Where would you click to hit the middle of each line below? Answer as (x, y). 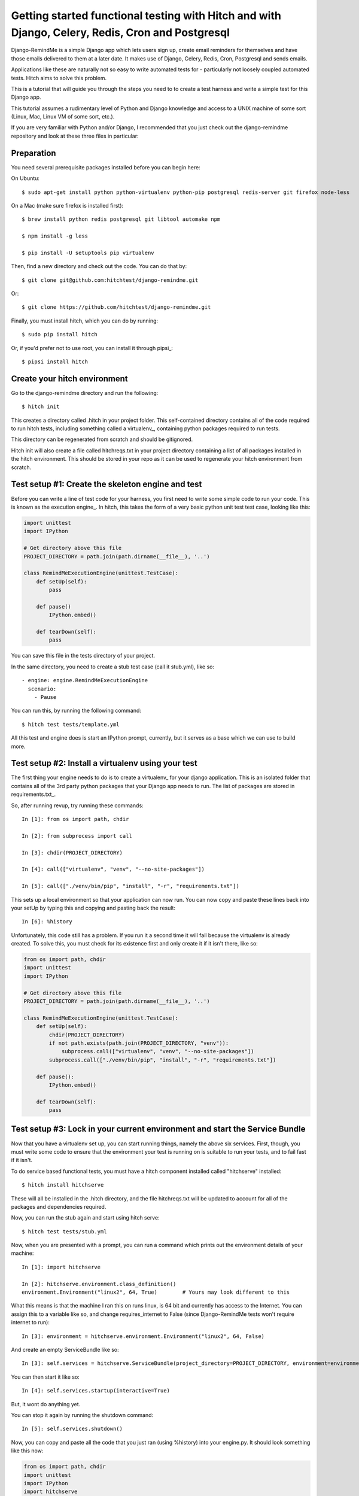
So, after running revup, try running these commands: (77, 805)
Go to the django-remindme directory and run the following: (85, 393)
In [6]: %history (47, 922)
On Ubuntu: (25, 178)
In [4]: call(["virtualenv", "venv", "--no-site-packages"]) (113, 869)
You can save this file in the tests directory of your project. (83, 656)
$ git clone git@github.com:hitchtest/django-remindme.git (110, 280)
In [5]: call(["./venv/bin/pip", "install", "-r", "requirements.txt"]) (130, 886)
